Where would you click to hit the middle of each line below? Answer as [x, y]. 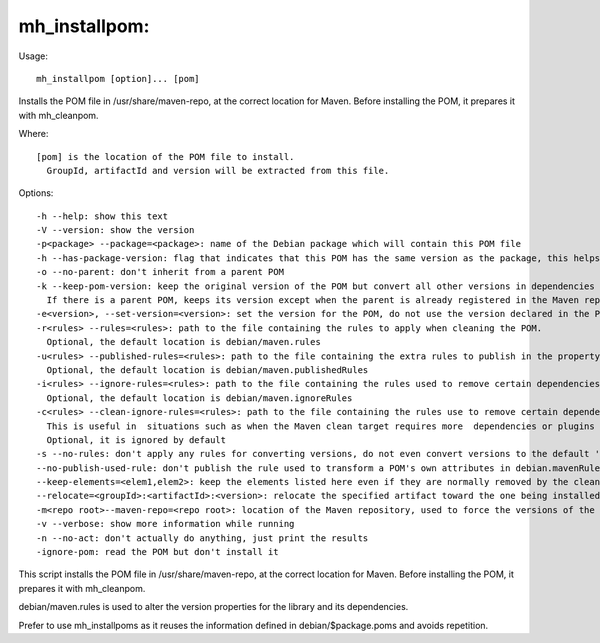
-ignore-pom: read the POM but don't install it [157, 552]
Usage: [33, 56]
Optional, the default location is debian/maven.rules [184, 342]
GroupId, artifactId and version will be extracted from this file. [218, 170]
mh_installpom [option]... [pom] [118, 78]
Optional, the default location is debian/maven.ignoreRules [199, 398]
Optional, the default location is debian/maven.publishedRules [207, 369]
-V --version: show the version [115, 230]
